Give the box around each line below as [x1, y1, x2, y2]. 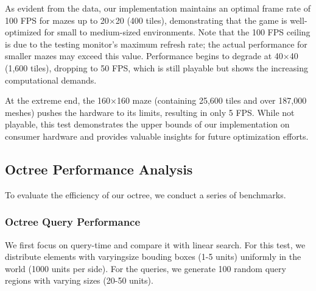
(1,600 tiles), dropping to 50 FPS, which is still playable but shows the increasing [5, 61, 308, 74]
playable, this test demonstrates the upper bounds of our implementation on [5, 118, 290, 131]
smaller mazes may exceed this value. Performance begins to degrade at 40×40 [5, 49, 298, 62]
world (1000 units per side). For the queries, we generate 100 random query [5, 262, 286, 275]
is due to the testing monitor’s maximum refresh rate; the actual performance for [5, 37, 307, 50]
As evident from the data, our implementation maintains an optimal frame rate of [5, 2, 311, 14]
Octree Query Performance [5, 214, 141, 229]
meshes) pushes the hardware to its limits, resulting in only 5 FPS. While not [5, 106, 295, 118]
